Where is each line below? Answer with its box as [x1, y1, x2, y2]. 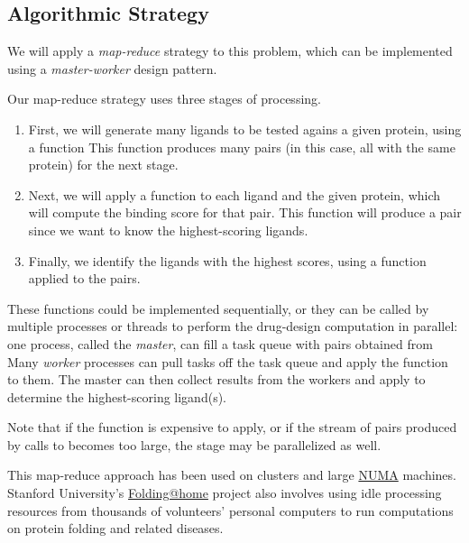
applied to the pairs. [28, 269, 141, 288]
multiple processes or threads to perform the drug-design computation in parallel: [7, 317, 458, 336]
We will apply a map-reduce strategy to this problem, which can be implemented [7, 41, 453, 60]
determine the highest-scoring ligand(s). [7, 387, 226, 406]
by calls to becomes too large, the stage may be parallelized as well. [7, 435, 382, 454]
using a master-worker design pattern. [7, 59, 217, 78]
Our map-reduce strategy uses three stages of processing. [7, 89, 321, 108]
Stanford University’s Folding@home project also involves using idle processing [7, 483, 442, 502]
